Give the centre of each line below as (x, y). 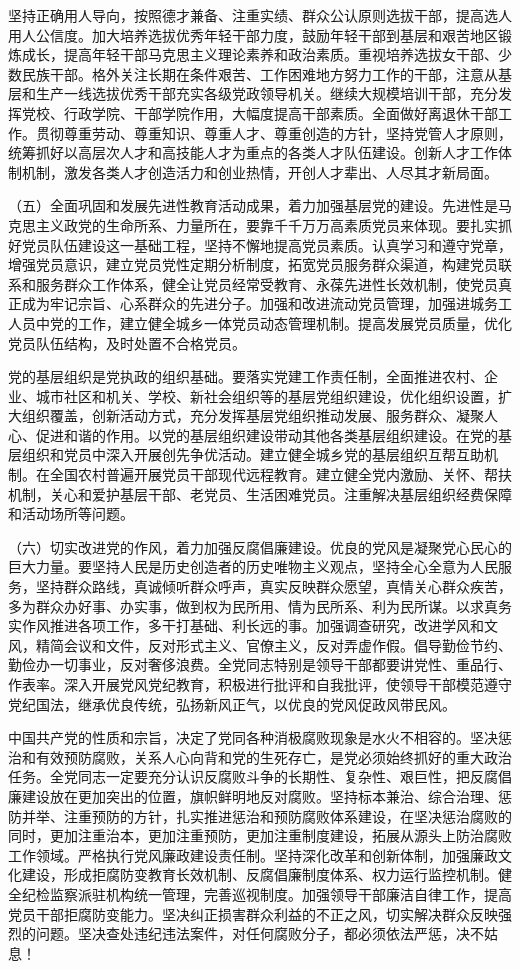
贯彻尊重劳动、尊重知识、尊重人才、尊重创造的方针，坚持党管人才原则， (273, 132)
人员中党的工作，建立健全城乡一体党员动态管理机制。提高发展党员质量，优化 (260, 322)
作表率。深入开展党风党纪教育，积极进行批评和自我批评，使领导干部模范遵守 (260, 684)
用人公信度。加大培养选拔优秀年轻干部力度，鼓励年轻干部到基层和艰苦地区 (253, 34)
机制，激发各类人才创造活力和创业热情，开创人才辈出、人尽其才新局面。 (259, 171)
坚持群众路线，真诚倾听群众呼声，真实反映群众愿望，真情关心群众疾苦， (273, 586)
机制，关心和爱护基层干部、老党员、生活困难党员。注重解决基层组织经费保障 (260, 493)
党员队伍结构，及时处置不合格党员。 (127, 342)
